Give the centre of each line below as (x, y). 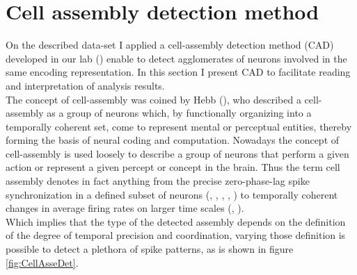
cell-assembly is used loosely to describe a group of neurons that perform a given (177, 153)
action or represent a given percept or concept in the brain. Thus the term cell (173, 167)
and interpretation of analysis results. (85, 85)
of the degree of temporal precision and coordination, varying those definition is (176, 235)
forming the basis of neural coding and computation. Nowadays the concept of (173, 140)
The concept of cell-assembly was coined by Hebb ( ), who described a (153, 99)
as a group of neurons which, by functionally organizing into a (179, 113)
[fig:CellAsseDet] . (42, 262)
